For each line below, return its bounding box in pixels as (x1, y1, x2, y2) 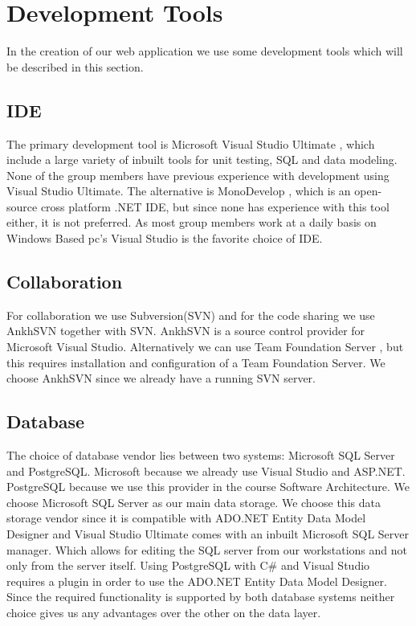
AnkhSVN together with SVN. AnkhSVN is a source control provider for (6, 322, 365, 339)
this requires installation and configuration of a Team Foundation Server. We (6, 354, 385, 370)
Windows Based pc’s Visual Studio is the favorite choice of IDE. (6, 230, 323, 247)
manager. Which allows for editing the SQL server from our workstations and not (6, 541, 407, 558)
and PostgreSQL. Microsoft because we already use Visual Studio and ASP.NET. (6, 462, 406, 479)
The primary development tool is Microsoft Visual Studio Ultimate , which (6, 135, 375, 152)
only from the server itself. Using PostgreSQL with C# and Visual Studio (6, 557, 370, 574)
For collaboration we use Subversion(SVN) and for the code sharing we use (6, 306, 375, 323)
